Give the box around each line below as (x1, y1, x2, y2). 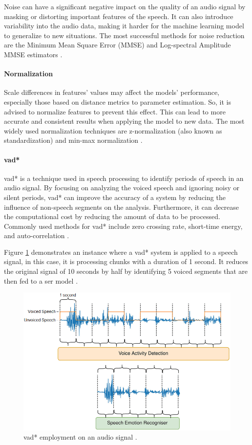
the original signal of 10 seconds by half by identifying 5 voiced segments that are (4, 266, 248, 276)
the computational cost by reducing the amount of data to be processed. (4, 211, 220, 222)
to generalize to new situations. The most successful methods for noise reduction (4, 30, 245, 40)
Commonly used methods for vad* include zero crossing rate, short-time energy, (4, 221, 243, 231)
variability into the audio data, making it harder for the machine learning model (4, 21, 244, 31)
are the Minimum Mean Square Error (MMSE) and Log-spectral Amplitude (4, 40, 231, 50)
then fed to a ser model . (4, 275, 78, 286)
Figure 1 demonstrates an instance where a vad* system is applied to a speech (4, 246, 238, 257)
